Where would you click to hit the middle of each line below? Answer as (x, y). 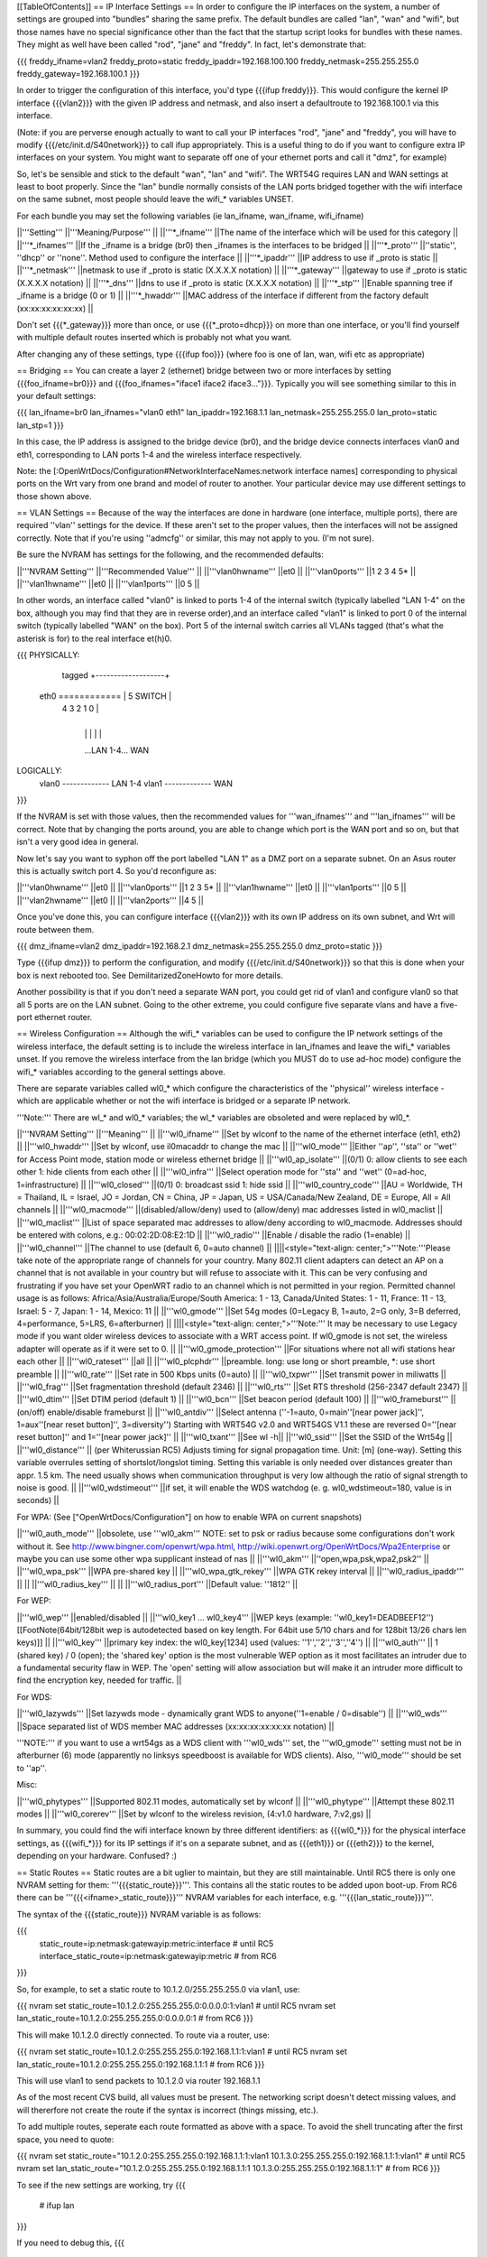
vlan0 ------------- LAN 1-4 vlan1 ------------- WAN (136, 783)
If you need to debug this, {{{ (71, 2243)
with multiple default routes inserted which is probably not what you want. (154, 338)
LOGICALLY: (40, 771)
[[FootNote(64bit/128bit (60, 1630)
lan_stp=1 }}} (41, 425)
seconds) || (38, 1500)
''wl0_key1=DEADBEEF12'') (384, 1617)
